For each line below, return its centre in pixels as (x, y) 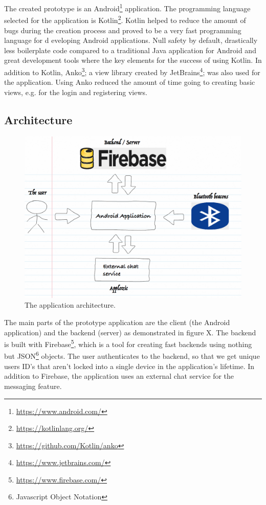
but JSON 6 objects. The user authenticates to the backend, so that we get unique (132, 355)
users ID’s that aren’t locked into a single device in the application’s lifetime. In (129, 366)
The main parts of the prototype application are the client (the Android (117, 322)
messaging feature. (33, 386)
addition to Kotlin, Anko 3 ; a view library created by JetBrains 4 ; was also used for (132, 71)
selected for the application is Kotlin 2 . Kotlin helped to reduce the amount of (125, 19)
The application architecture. (70, 305)
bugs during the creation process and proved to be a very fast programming (123, 30)
